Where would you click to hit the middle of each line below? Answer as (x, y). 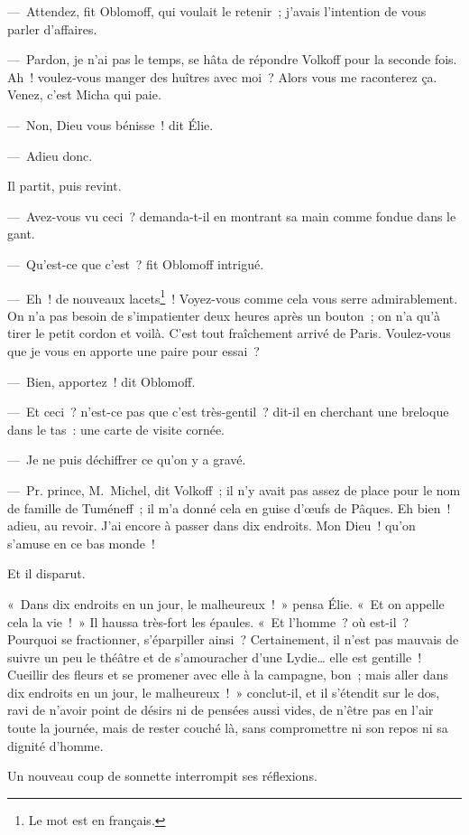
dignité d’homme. (55, 745)
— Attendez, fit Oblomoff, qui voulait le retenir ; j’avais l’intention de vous (217, 11)
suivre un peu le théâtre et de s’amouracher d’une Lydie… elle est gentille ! (215, 657)
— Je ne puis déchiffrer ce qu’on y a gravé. (127, 460)
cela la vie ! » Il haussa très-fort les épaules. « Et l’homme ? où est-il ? (208, 621)
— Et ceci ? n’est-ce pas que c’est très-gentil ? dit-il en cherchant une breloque (228, 412)
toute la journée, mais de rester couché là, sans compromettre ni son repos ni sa (228, 728)
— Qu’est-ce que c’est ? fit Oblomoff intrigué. (136, 263)
